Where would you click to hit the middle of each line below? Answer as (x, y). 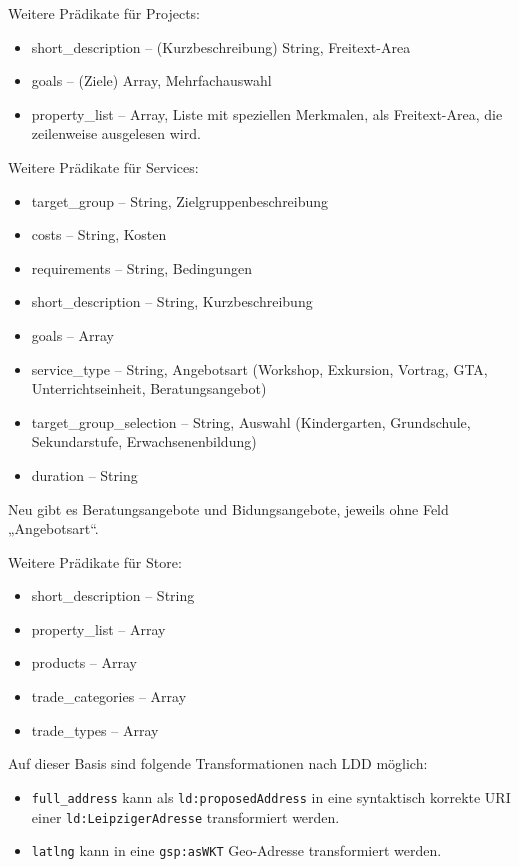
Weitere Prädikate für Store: (95, 561)
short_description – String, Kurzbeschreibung (172, 301)
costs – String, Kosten (99, 234)
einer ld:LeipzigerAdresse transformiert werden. (185, 816)
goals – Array (73, 334)
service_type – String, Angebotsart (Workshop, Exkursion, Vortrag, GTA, (259, 368)
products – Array (84, 662)
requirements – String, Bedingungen (141, 267)
